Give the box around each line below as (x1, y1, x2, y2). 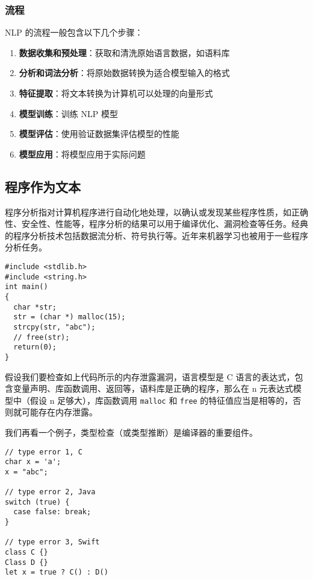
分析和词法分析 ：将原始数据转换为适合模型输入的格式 (19, 66, 230, 79)
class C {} (5, 548, 48, 557)
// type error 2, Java (5, 488, 96, 497)
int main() (5, 282, 48, 292)
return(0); (13, 343, 57, 352)
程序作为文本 (5, 177, 81, 196)
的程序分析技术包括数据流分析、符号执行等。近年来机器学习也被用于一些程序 (5, 229, 308, 241)
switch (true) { (5, 497, 70, 506)
